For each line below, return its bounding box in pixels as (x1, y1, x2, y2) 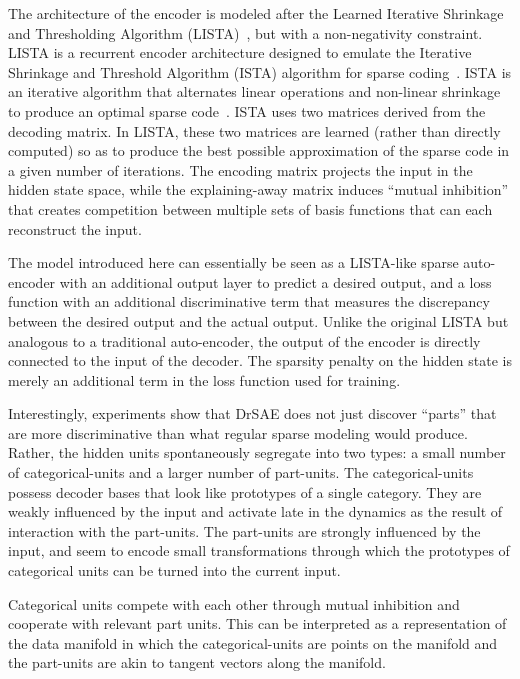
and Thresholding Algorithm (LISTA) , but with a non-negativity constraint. (8, 22, 483, 43)
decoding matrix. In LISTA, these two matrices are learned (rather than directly (8, 120, 501, 141)
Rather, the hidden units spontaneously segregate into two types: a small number (8, 442, 506, 463)
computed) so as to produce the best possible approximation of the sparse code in (8, 140, 510, 161)
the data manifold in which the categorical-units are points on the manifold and (8, 632, 498, 653)
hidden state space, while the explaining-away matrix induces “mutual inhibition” (8, 179, 509, 200)
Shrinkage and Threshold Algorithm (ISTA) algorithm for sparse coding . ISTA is (8, 61, 512, 82)
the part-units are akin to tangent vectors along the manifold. (8, 652, 386, 673)
